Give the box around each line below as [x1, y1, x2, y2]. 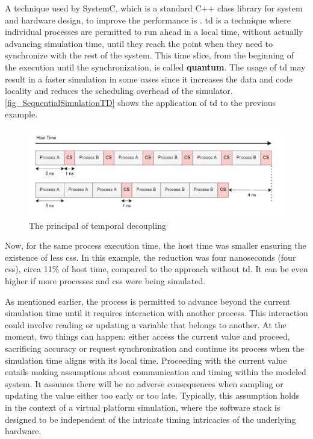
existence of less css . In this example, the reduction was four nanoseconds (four [5, 251, 296, 263]
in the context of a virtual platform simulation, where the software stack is [5, 401, 280, 413]
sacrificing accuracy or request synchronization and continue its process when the [5, 342, 305, 355]
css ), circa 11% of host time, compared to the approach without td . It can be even [5, 263, 308, 275]
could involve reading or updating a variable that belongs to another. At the [5, 318, 287, 331]
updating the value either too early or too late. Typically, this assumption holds [5, 389, 300, 402]
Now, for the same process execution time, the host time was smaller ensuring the [5, 239, 306, 252]
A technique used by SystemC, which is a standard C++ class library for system [5, 2, 303, 14]
